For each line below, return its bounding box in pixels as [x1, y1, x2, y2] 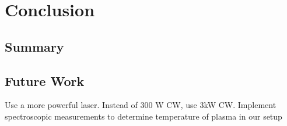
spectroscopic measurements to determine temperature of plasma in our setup [5, 110, 282, 122]
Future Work [5, 71, 85, 89]
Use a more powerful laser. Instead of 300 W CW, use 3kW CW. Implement [5, 99, 276, 111]
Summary [5, 37, 64, 55]
